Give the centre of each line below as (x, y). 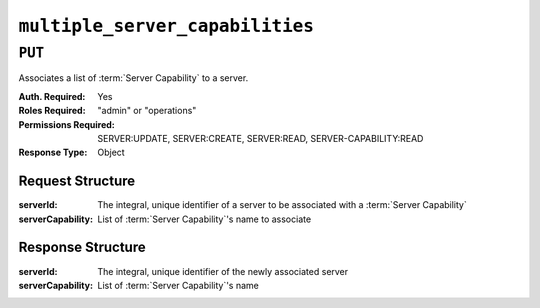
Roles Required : (52, 111)
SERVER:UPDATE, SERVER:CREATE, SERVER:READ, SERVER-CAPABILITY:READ (260, 138)
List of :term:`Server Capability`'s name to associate (204, 219)
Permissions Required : (66, 124)
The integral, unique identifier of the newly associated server (223, 271)
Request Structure (77, 181)
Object (111, 152)
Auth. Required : (52, 96)
